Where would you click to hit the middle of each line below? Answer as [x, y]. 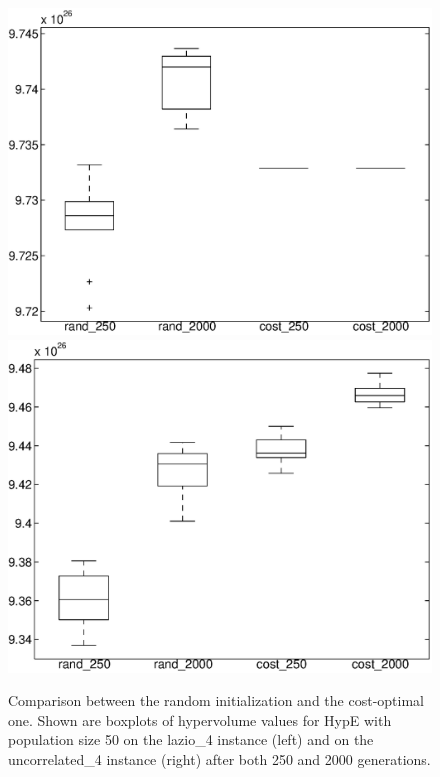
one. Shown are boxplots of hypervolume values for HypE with [200, 719]
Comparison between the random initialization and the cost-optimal [216, 700]
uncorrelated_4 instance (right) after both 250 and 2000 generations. [219, 758]
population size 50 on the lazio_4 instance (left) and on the [191, 739]
